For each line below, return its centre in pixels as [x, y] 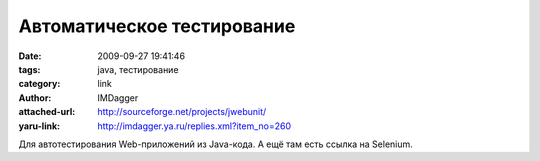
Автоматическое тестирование [157, 26]
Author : [35, 97]
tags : [29, 69]
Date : [30, 56]
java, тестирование [138, 69]
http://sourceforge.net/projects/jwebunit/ [182, 112]
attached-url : [47, 112]
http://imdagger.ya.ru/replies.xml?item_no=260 [194, 126]
